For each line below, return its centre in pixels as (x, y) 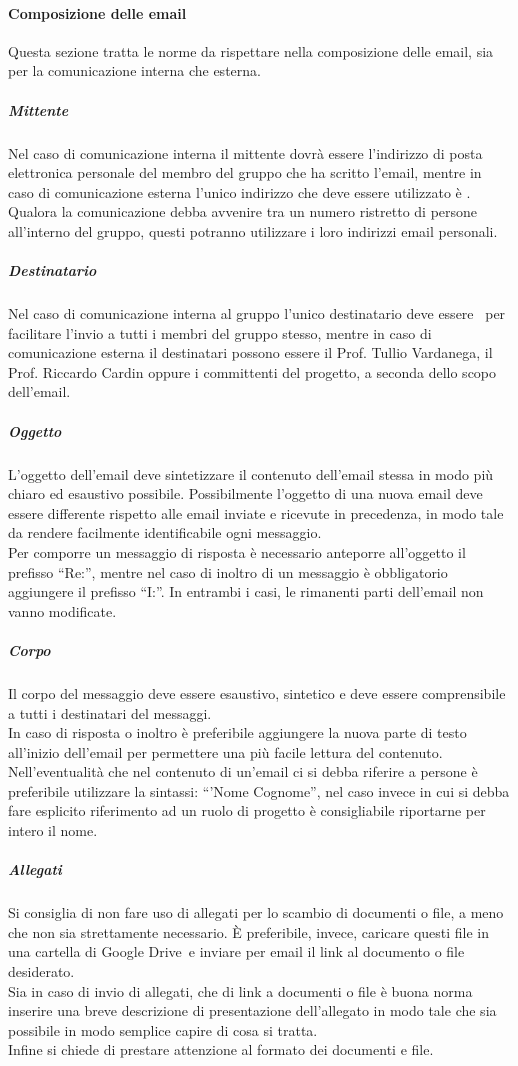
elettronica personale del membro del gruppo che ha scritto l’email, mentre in (245, 172)
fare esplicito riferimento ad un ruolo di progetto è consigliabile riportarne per (247, 810)
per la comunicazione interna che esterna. (134, 70)
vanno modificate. (62, 610)
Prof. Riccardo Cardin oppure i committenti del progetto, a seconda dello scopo (252, 371)
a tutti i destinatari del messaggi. (110, 712)
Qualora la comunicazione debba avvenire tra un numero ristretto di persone (243, 211)
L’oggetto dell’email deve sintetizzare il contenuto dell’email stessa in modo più (251, 473)
